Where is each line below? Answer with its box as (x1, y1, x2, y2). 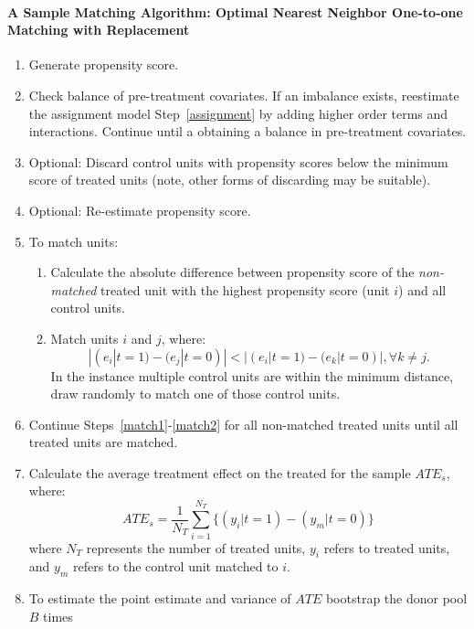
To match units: (28, 231, 119, 251)
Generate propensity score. (28, 55, 179, 74)
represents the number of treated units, (86, 538, 306, 557)
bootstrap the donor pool (325, 589, 468, 608)
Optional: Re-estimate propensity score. (28, 200, 251, 219)
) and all (398, 280, 447, 299)
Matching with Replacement (7, 20, 190, 39)
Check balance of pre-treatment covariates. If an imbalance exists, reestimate (28, 85, 459, 104)
